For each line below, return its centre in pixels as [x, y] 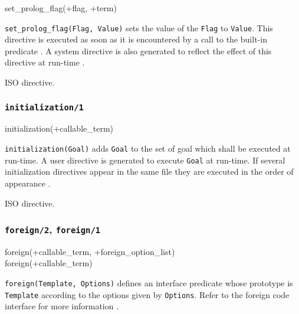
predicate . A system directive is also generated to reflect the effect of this [138, 50]
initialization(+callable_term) [59, 128]
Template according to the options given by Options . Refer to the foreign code [147, 294]
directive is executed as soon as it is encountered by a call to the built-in [136, 39]
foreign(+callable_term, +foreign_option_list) [90, 251]
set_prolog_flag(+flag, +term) [61, 8]
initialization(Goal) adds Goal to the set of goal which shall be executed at [148, 148]
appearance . [28, 183]
